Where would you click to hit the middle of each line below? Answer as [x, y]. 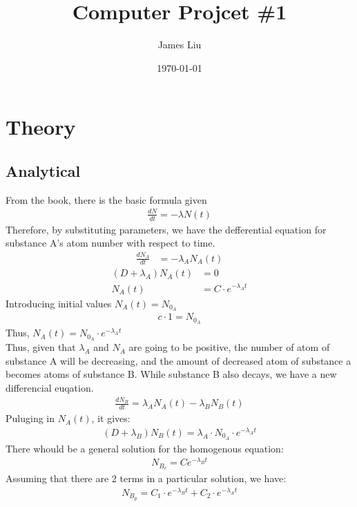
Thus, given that [41, 347]
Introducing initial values [59, 303]
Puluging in [30, 418]
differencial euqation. [50, 387]
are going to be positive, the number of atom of [229, 347]
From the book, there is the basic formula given [106, 199]
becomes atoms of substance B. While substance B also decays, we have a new [171, 374]
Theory [41, 127]
